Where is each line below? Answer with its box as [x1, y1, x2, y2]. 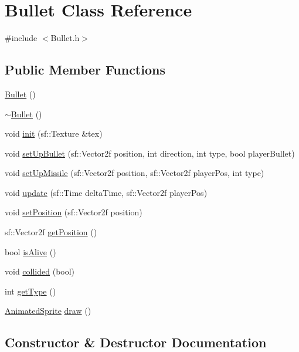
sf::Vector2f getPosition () [5, 226, 97, 238]
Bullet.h [50, 32, 80, 44]
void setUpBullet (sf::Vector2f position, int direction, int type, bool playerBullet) [5, 147, 295, 159]
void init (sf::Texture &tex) [5, 127, 103, 140]
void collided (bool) [5, 265, 75, 277]
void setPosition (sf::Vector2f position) [5, 206, 142, 218]
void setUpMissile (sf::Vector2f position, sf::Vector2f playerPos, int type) [5, 167, 264, 179]
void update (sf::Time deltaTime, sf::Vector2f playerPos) [5, 186, 208, 198]
